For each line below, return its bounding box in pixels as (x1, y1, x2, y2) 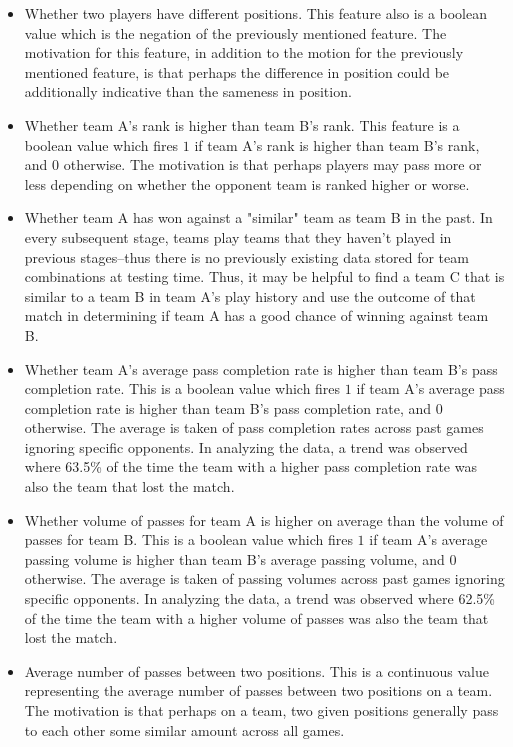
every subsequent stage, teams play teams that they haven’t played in (24, 226, 452, 247)
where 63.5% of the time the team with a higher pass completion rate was (24, 456, 477, 477)
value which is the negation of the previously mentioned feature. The (24, 22, 447, 43)
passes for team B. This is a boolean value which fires (24, 529, 353, 550)
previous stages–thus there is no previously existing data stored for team (24, 246, 469, 267)
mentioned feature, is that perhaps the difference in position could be (24, 61, 450, 82)
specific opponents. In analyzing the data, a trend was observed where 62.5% (24, 588, 495, 609)
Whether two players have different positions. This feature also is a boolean (24, 3, 488, 23)
